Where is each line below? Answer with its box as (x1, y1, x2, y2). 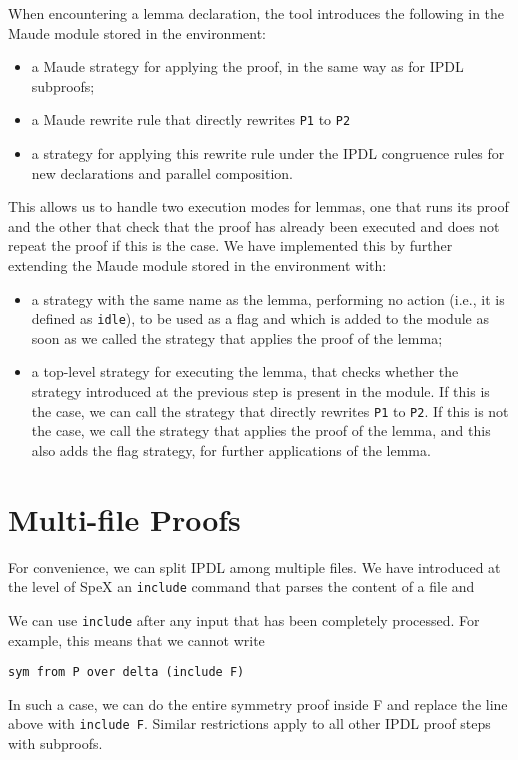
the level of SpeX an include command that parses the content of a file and (8, 576, 475, 597)
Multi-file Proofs (8, 498, 241, 539)
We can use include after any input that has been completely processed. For (8, 609, 480, 630)
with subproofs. (8, 733, 103, 753)
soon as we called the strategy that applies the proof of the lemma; (31, 327, 443, 348)
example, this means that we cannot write (8, 629, 265, 650)
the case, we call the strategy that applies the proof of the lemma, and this (31, 420, 491, 441)
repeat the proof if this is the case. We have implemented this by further (8, 235, 453, 256)
